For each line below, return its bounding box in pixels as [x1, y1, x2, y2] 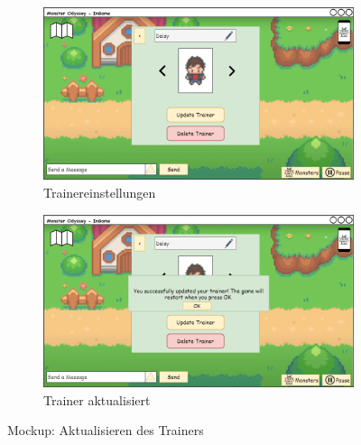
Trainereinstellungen [43, 183, 156, 201]
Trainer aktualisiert [43, 390, 151, 409]
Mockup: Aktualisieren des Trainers [7, 421, 204, 440]
